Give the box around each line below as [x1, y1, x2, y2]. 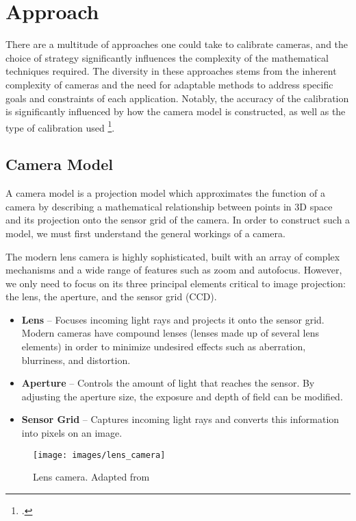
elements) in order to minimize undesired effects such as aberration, [21, 339, 306, 354]
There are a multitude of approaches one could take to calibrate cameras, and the [5, 37, 348, 51]
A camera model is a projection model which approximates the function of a [5, 186, 325, 200]
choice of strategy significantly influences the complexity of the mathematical [5, 50, 329, 64]
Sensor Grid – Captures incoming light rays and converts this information [21, 412, 340, 426]
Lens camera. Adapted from [33, 470, 150, 484]
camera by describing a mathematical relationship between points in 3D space [5, 199, 333, 213]
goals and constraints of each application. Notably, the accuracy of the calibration [5, 90, 349, 105]
